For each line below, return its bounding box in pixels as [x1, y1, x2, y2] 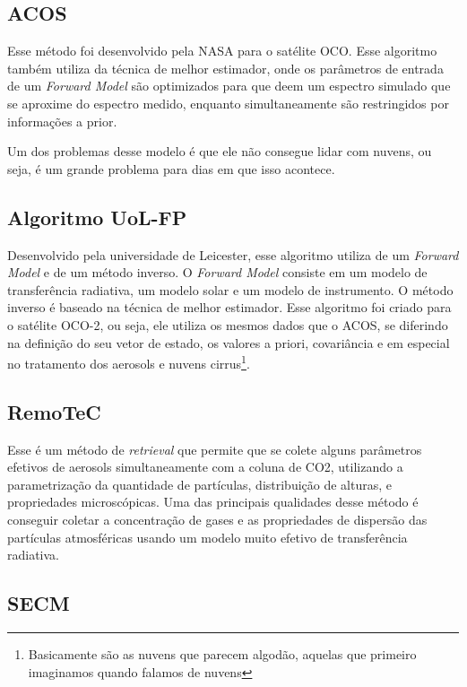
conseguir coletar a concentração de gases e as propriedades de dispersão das [7, 509, 428, 528]
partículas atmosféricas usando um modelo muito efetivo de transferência [7, 527, 408, 546]
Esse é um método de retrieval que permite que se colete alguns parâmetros [7, 439, 422, 458]
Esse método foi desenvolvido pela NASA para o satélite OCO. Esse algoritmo [7, 41, 437, 60]
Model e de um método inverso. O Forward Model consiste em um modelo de [7, 263, 428, 282]
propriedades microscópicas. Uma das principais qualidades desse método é [7, 492, 419, 511]
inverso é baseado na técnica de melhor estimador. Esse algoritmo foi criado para [7, 298, 452, 317]
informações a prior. [7, 111, 117, 130]
